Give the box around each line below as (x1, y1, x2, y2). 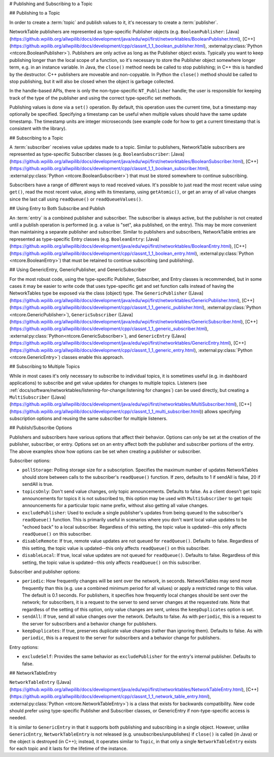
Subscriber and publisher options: (9, 569, 81, 575)
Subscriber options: (9, 457, 51, 464)
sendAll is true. (22, 481, 53, 487)
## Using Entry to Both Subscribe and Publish (9, 206, 105, 212)
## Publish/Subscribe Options (9, 424, 72, 431)
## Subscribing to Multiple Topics (9, 364, 80, 370)
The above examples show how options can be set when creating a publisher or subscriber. (9, 448, 201, 454)
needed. (9, 715, 27, 721)
